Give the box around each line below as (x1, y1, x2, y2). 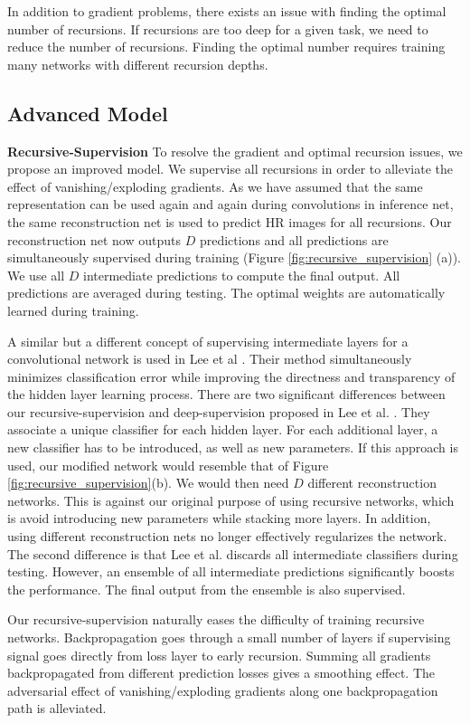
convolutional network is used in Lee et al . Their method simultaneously (7, 349, 412, 368)
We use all (7, 265, 65, 284)
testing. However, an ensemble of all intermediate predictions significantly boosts (7, 562, 455, 581)
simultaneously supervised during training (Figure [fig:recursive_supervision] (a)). (7, 248, 462, 267)
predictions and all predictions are (199, 230, 389, 249)
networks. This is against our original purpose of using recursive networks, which (7, 490, 455, 509)
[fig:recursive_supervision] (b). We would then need (7, 473, 289, 492)
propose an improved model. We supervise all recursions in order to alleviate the (7, 159, 453, 178)
